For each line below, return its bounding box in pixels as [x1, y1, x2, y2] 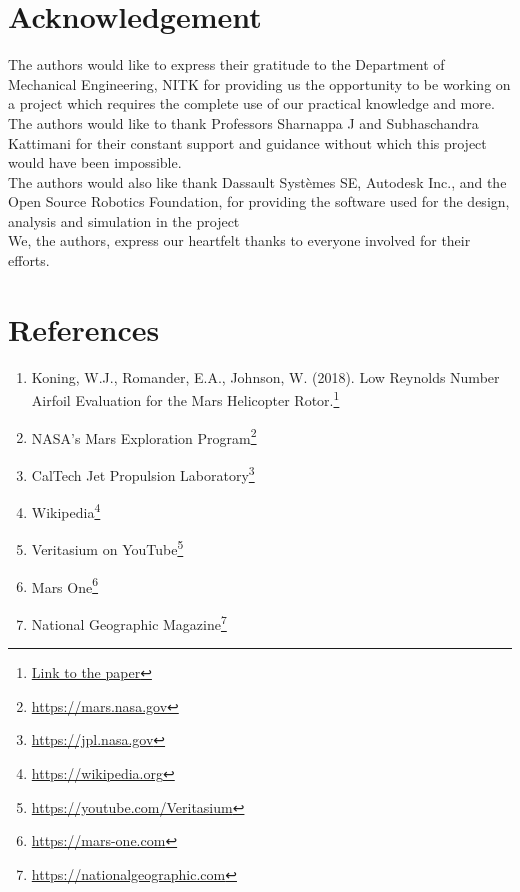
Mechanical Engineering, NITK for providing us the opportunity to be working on [8, 73, 511, 94]
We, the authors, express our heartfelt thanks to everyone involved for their [8, 230, 471, 251]
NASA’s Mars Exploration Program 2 [31, 424, 257, 448]
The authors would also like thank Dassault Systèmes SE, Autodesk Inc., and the [8, 171, 507, 192]
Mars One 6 [31, 573, 99, 597]
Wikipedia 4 [31, 499, 101, 522]
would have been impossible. [8, 152, 182, 173]
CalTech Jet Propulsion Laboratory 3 [31, 461, 255, 485]
